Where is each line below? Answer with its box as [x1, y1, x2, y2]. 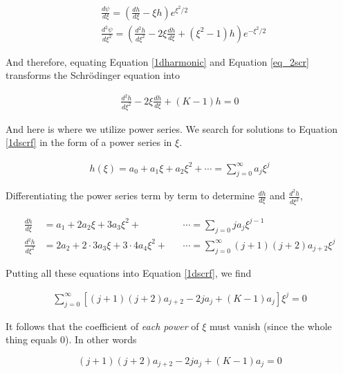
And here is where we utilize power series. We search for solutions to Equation [6, 121, 337, 136]
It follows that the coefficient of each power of [6, 318, 199, 333]
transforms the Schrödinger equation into [6, 68, 180, 82]
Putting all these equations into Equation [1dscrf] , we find [6, 265, 252, 280]
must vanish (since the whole [209, 318, 332, 333]
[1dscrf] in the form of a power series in [6, 135, 172, 149]
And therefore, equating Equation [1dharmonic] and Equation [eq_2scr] [6, 54, 310, 69]
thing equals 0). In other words [6, 332, 137, 347]
